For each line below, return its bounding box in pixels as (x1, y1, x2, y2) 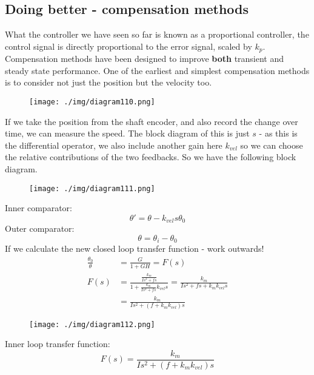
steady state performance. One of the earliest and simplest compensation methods (5, 64, 310, 76)
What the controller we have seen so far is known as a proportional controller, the (5, 28, 309, 41)
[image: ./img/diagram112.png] (29, 320, 155, 329)
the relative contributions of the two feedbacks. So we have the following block (5, 150, 296, 163)
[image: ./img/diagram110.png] (29, 98, 155, 107)
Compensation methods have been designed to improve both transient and (5, 52, 284, 65)
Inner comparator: (5, 201, 72, 214)
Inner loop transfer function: (5, 337, 110, 350)
